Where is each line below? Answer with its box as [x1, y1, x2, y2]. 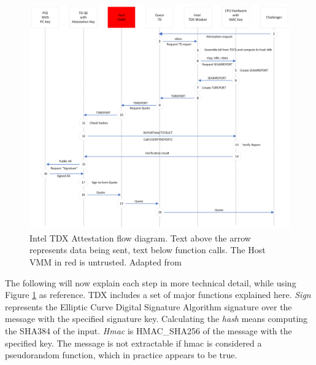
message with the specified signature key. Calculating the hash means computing [5, 312, 308, 325]
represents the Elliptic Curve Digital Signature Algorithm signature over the [5, 300, 292, 313]
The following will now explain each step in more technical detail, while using [5, 276, 296, 289]
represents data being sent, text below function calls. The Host [29, 243, 266, 256]
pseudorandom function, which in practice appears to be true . [5, 348, 237, 361]
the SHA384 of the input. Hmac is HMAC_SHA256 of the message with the [5, 324, 292, 337]
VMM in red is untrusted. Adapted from [29, 255, 182, 268]
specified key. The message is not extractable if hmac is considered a [5, 336, 262, 349]
